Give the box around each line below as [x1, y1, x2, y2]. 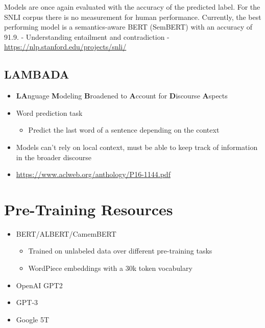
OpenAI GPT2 [16, 280, 63, 290]
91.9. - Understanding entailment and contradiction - [4, 31, 170, 42]
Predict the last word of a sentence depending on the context [28, 124, 220, 135]
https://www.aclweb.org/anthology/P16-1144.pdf [16, 169, 171, 180]
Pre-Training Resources [4, 198, 173, 219]
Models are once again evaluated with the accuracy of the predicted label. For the [4, 2, 260, 12]
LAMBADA [4, 66, 69, 82]
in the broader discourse [16, 152, 92, 162]
